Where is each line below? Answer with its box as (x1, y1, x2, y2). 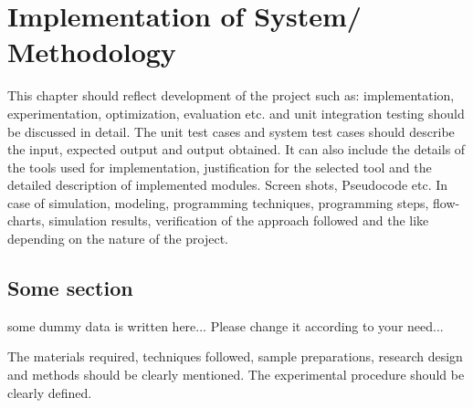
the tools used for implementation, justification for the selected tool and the (7, 157, 432, 176)
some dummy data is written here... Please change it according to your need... (7, 316, 444, 335)
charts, (7, 211, 45, 230)
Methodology (7, 33, 176, 70)
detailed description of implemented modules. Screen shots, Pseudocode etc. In (7, 175, 448, 194)
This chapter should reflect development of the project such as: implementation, (7, 86, 455, 105)
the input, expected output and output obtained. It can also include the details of (7, 140, 466, 159)
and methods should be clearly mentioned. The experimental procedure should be (7, 365, 465, 384)
